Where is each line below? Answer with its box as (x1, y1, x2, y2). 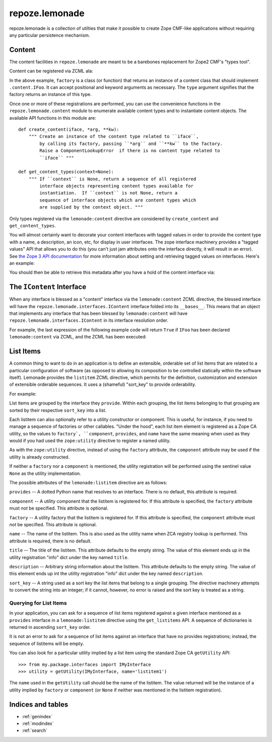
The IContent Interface (9, 283, 87, 291)
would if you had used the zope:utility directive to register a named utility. (9, 437, 171, 444)
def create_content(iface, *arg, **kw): (18, 126, 119, 132)
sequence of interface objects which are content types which (39, 197, 196, 203)
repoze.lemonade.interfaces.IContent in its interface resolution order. (9, 317, 169, 323)
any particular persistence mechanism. (9, 32, 90, 38)
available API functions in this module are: (9, 115, 97, 121)
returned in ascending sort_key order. (9, 624, 91, 630)
